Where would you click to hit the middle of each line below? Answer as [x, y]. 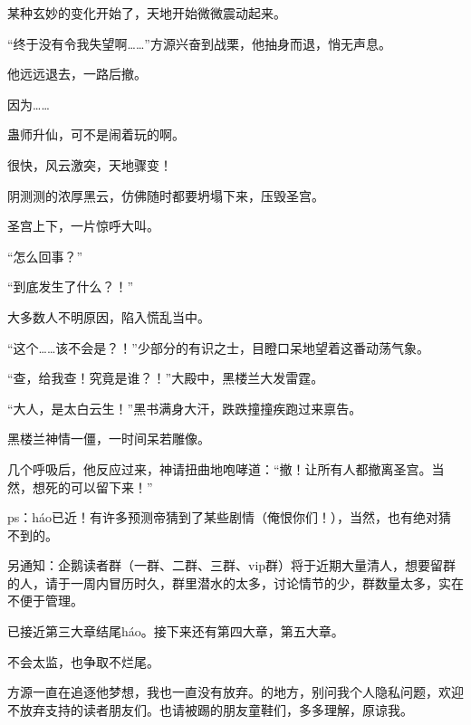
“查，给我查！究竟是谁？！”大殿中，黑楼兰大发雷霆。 [166, 378]
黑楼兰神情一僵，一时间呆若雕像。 [109, 439]
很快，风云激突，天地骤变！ [90, 164]
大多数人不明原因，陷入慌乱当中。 [109, 316]
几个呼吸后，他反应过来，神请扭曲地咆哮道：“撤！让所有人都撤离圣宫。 [220, 468]
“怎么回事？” [45, 256]
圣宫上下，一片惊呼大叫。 [83, 226]
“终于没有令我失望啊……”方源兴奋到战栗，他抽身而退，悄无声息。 [199, 43]
